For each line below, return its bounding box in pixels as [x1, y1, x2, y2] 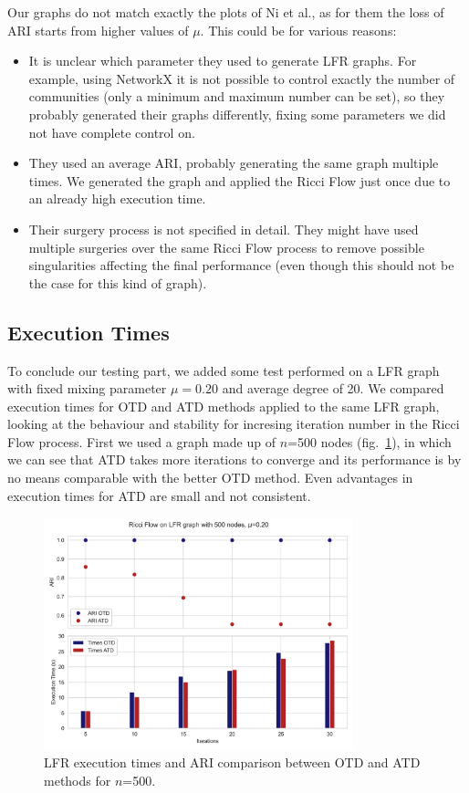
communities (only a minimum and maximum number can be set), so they [28, 87, 445, 106]
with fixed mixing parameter [7, 379, 167, 398]
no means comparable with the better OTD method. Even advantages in [7, 468, 413, 487]
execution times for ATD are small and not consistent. [7, 485, 311, 505]
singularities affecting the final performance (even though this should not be [28, 256, 454, 275]
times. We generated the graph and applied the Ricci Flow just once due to [28, 171, 451, 190]
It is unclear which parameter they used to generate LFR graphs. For [28, 51, 417, 70]
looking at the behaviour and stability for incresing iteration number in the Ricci [7, 414, 460, 433]
